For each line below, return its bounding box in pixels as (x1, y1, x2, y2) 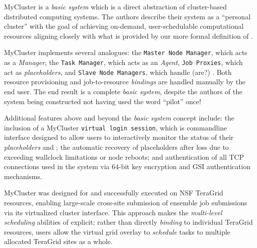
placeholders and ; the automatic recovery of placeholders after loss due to (4, 141, 229, 152)
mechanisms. (4, 171, 42, 181)
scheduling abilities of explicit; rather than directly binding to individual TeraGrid (4, 217, 253, 227)
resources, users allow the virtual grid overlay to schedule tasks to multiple (4, 226, 231, 237)
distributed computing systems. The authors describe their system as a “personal (4, 11, 251, 21)
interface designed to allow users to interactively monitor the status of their (4, 132, 234, 142)
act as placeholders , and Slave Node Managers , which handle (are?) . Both (4, 66, 232, 77)
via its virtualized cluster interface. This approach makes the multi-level (4, 207, 222, 217)
